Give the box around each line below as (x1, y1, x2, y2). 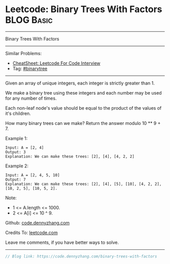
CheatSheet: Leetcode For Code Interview (12, 60, 101, 66)
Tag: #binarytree (12, 65, 48, 71)
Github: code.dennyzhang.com (5, 219, 70, 226)
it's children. (5, 110, 31, 116)
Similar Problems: (5, 50, 42, 56)
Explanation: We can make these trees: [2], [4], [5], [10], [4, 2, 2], (5, 181, 162, 187)
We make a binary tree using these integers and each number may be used (5, 90, 162, 96)
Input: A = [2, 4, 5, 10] (5, 172, 60, 178)
